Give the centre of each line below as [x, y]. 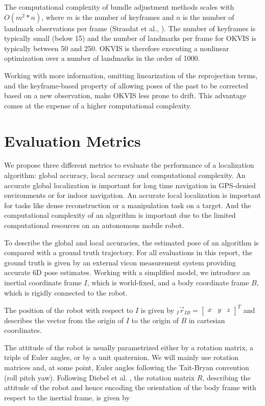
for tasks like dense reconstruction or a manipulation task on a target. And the [128, 205]
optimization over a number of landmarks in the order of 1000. [102, 58]
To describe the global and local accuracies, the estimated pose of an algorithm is [131, 242]
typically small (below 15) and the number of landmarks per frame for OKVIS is [130, 38]
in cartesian [207, 320]
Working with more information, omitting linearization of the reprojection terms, [131, 75]
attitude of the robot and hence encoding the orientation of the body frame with [130, 387]
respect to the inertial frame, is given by [67, 397]
